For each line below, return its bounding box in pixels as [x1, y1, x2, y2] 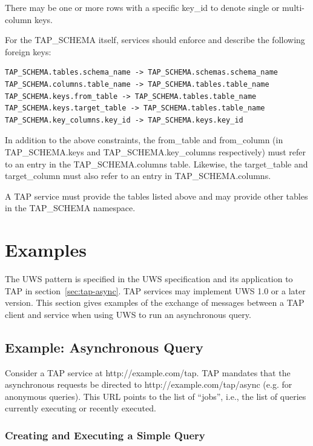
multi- [282, 1, 305, 13]
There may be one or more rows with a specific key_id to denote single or [5, 1, 280, 13]
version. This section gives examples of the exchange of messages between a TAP [5, 296, 305, 309]
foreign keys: [5, 45, 51, 58]
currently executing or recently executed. [5, 402, 156, 414]
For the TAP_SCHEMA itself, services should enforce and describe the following [5, 33, 305, 46]
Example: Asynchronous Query [5, 337, 203, 356]
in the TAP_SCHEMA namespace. [5, 201, 136, 214]
